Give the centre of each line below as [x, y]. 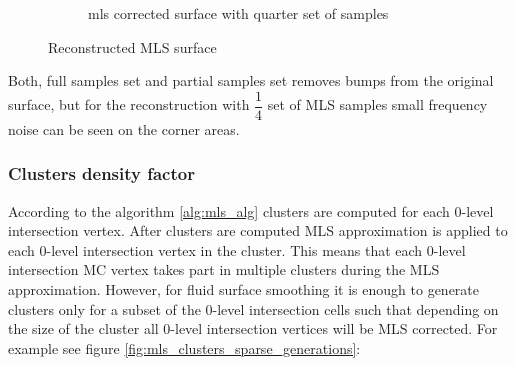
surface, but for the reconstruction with [129, 104]
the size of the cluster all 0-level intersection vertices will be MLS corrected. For [253, 328]
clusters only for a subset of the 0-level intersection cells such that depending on [253, 308]
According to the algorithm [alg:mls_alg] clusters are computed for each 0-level [251, 210]
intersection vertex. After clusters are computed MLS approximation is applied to [258, 230]
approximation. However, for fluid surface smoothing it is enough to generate [244, 289]
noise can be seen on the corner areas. [124, 128]
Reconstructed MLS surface [132, 46]
